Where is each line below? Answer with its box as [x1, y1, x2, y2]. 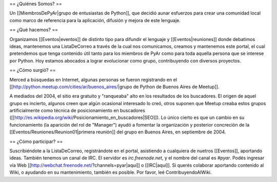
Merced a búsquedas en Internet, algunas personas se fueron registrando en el [9, 76, 177, 83]
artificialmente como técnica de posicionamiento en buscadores [9, 108, 146, 114]
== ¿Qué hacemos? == [9, 27, 58, 33]
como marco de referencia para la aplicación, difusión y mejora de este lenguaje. [9, 17, 181, 23]
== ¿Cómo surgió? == [9, 67, 56, 73]
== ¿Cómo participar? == [9, 138, 63, 145]
